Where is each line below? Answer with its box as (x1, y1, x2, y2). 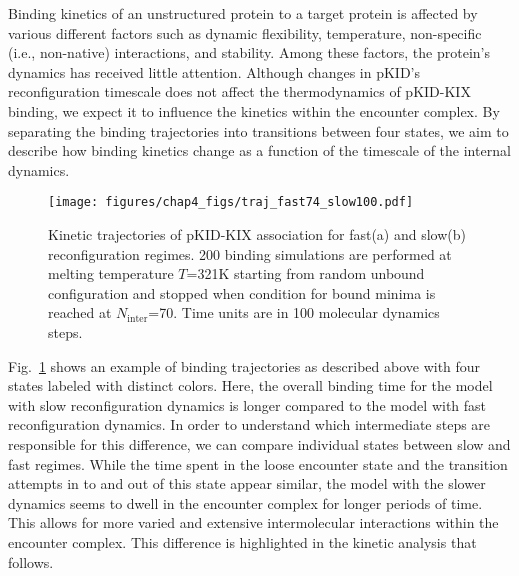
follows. (8, 551, 54, 572)
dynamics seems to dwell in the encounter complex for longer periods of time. (8, 492, 483, 513)
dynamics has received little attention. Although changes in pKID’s (8, 61, 420, 82)
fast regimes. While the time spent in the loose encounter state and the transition (8, 453, 508, 474)
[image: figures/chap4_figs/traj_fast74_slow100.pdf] (48, 195, 414, 210)
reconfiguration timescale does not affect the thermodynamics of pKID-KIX (8, 81, 471, 102)
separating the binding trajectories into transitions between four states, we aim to (8, 120, 509, 141)
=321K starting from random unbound (186, 263, 425, 284)
